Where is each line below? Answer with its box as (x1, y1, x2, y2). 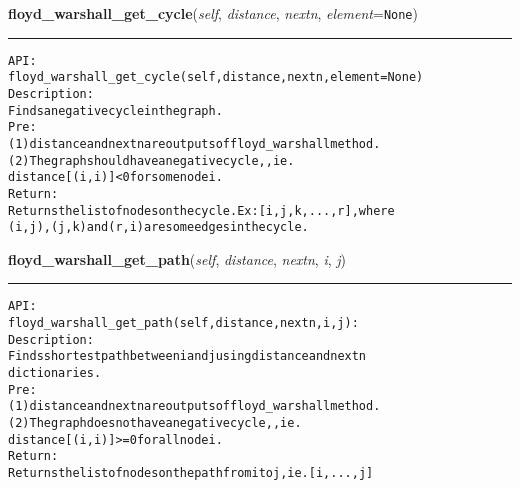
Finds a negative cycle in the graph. (8, 103, 223, 118)
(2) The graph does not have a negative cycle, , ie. (8, 416, 302, 431)
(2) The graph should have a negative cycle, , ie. (8, 153, 295, 168)
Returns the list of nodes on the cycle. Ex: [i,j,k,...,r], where (8, 203, 395, 218)
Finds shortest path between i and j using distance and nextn (8, 349, 367, 364)
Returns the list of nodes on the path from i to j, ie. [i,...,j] (8, 466, 374, 481)
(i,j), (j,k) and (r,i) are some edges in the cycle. (8, 220, 309, 235)
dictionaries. (8, 366, 102, 381)
